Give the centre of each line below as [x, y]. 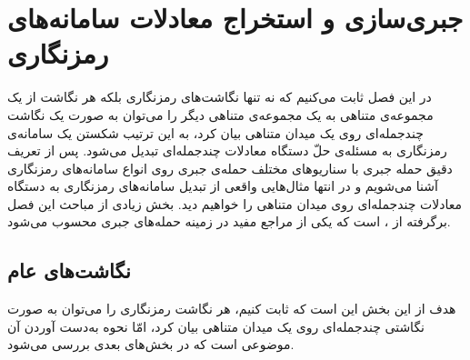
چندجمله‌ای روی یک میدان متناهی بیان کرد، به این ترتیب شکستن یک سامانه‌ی [215, 132]
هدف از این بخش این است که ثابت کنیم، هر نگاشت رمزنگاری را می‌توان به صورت [232, 309]
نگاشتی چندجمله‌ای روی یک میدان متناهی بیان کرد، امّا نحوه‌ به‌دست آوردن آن [216, 326]
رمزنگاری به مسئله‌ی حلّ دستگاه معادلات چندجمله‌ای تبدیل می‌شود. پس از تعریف [227, 150]
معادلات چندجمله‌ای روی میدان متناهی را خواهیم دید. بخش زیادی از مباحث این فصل [235, 203]
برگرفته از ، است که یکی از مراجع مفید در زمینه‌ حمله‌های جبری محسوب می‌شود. [229, 221]
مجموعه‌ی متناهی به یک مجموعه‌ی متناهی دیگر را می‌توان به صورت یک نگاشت [220, 114]
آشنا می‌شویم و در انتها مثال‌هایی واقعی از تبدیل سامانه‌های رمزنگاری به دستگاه [223, 186]
